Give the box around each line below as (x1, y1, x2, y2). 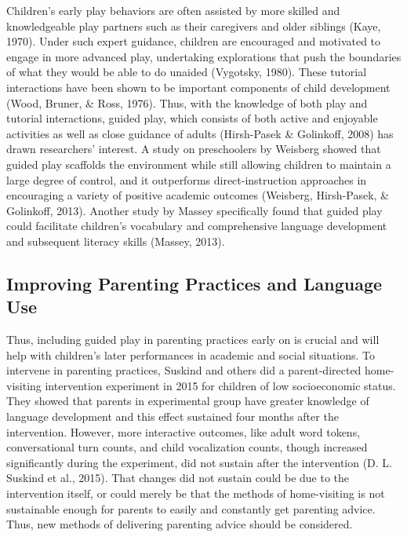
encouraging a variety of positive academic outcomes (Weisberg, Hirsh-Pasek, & (6, 187, 389, 203)
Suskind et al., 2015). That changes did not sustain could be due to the (6, 469, 350, 486)
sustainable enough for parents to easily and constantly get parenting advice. (6, 500, 376, 517)
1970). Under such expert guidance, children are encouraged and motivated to (6, 33, 381, 49)
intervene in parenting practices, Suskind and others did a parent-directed (6, 362, 362, 378)
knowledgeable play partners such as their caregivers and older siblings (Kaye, (6, 17, 381, 34)
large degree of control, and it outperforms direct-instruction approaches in (6, 171, 367, 188)
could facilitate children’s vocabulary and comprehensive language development (6, 217, 387, 234)
